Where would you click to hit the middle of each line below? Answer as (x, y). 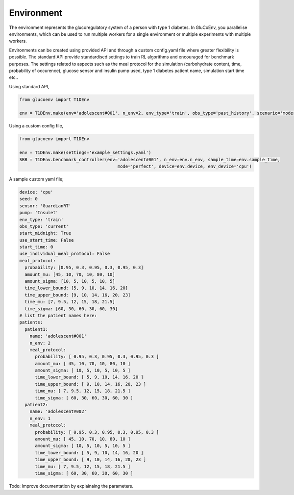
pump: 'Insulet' (39, 213)
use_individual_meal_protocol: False (65, 254)
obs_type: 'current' (44, 226)
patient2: (37, 405)
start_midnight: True (45, 233)
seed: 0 (28, 199)
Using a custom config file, (36, 126)
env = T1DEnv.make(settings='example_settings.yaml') (85, 153)
